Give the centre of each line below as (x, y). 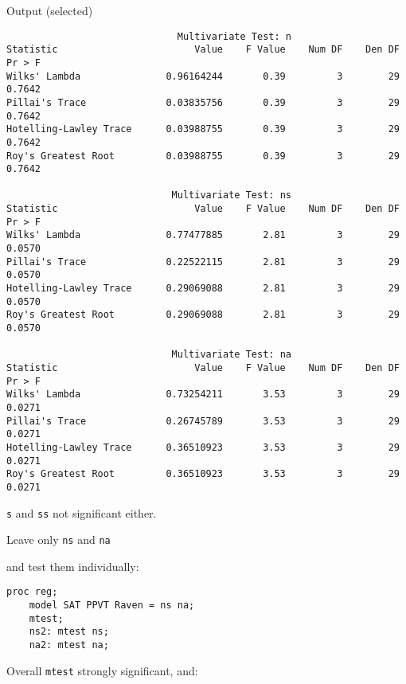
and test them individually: (73, 566)
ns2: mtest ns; (69, 632)
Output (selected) (50, 10)
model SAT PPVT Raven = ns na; (112, 606)
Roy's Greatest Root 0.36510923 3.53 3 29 (203, 474)
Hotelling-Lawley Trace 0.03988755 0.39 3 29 (203, 129)
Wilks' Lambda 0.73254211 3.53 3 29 (203, 395)
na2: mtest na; (69, 645)
